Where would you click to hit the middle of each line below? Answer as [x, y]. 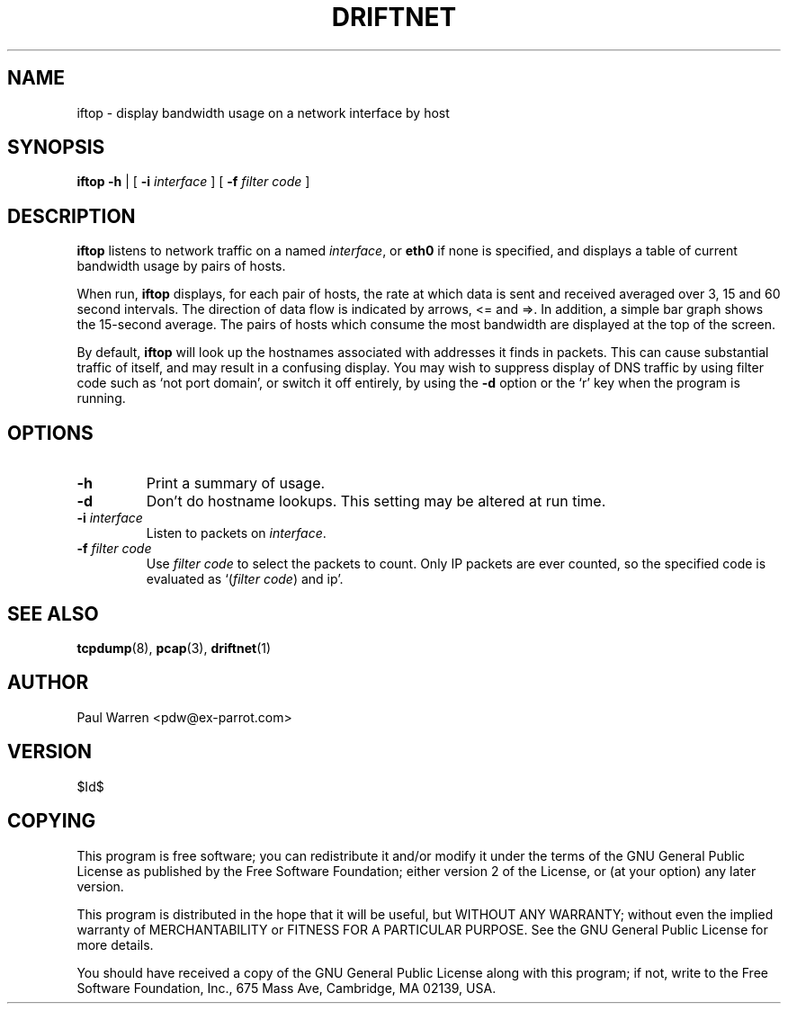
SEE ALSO [53, 613]
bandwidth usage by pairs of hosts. [181, 266]
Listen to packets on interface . [236, 533]
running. [101, 398]
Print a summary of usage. [236, 483]
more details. [115, 944]
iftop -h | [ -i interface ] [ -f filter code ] [193, 182]
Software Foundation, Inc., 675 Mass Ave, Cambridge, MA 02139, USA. [287, 988]
